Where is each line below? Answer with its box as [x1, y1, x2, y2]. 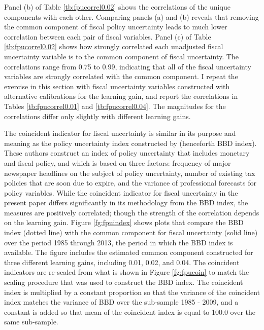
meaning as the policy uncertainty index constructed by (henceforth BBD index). [4, 137, 257, 148]
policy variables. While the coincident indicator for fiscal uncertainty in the [4, 187, 238, 198]
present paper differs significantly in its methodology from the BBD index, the [4, 197, 248, 208]
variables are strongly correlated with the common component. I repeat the [4, 71, 238, 82]
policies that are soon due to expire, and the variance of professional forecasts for [4, 177, 256, 188]
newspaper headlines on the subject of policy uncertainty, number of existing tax [4, 167, 255, 178]
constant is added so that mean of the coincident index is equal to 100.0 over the [4, 306, 255, 317]
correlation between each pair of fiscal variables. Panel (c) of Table [4, 31, 211, 42]
